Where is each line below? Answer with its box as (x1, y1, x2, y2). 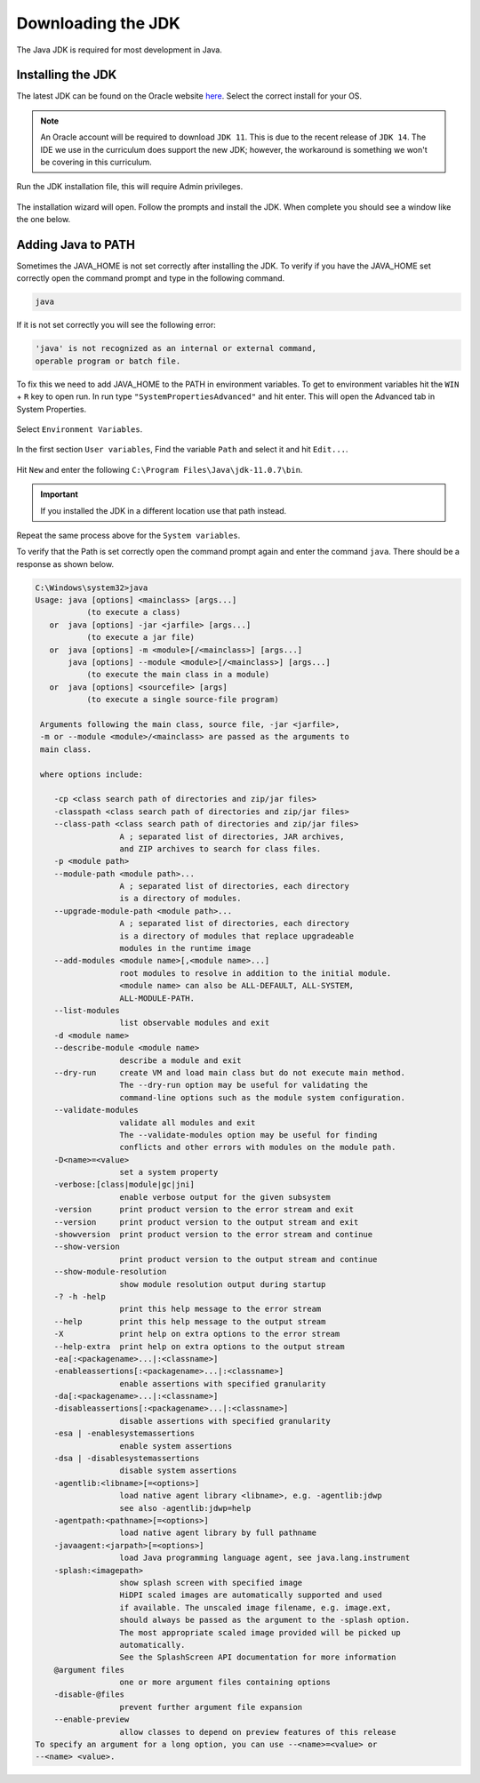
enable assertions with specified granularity (119, 1379, 326, 1388)
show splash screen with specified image (119, 1578, 303, 1587)
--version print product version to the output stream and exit (53, 1217, 359, 1227)
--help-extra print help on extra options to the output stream (53, 1341, 345, 1351)
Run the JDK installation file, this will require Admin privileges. (16, 181, 244, 192)
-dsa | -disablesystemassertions (53, 1453, 200, 1464)
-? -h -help (53, 1291, 107, 1301)
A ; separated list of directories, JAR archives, (119, 831, 345, 842)
